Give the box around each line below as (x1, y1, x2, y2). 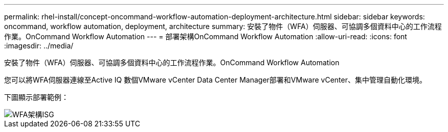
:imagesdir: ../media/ (4, 41, 74, 50)
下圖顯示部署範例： (4, 93, 69, 101)
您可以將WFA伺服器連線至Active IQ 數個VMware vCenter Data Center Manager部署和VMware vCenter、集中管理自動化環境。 (4, 75, 427, 84)
